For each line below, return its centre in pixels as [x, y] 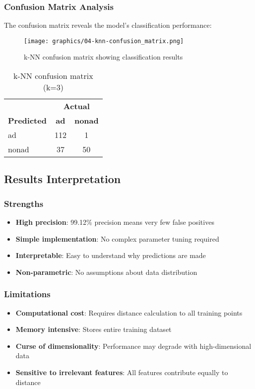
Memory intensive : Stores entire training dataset [94, 329]
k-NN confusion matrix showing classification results [103, 57]
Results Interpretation [63, 179]
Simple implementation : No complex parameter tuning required [117, 238]
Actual [76, 106]
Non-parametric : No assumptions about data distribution [106, 272]
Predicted [27, 121]
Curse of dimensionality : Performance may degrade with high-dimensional [133, 346]
